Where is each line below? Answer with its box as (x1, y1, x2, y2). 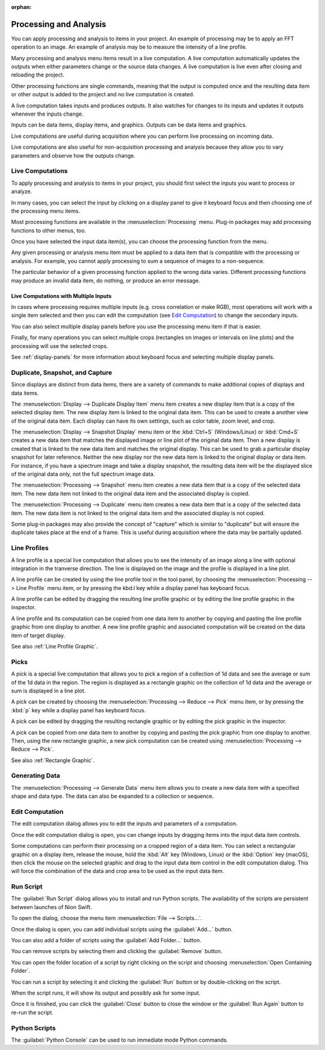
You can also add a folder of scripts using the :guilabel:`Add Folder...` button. (11, 937, 202, 944)
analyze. (11, 188, 32, 195)
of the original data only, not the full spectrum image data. (11, 470, 155, 478)
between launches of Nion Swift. (11, 903, 93, 910)
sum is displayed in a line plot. (11, 687, 86, 694)
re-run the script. (11, 1008, 54, 1016)
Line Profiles (11, 544, 49, 552)
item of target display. (11, 632, 66, 639)
